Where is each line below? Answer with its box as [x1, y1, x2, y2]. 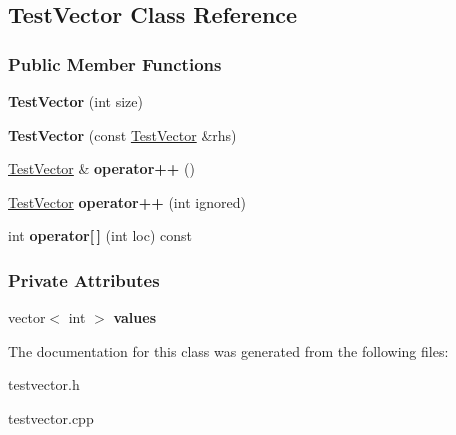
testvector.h [8, 374, 80, 395]
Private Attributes [8, 267, 160, 292]
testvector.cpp [8, 407, 94, 428]
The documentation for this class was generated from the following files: [8, 340, 449, 361]
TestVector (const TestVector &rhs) [8, 124, 237, 145]
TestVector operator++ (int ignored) [8, 191, 246, 212]
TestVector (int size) [8, 91, 143, 111]
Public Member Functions [8, 51, 222, 76]
